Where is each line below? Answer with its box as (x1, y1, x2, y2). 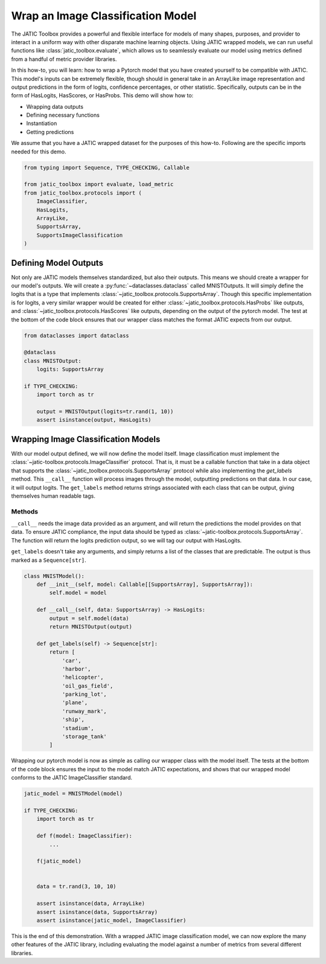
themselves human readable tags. (11, 492, 96, 500)
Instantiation (26, 120, 57, 127)
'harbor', (62, 665, 91, 672)
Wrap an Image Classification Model (11, 9, 197, 22)
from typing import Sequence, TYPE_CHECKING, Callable (24, 164, 190, 171)
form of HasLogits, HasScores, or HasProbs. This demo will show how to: (11, 92, 194, 99)
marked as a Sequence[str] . (11, 556, 87, 564)
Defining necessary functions (26, 112, 100, 119)
